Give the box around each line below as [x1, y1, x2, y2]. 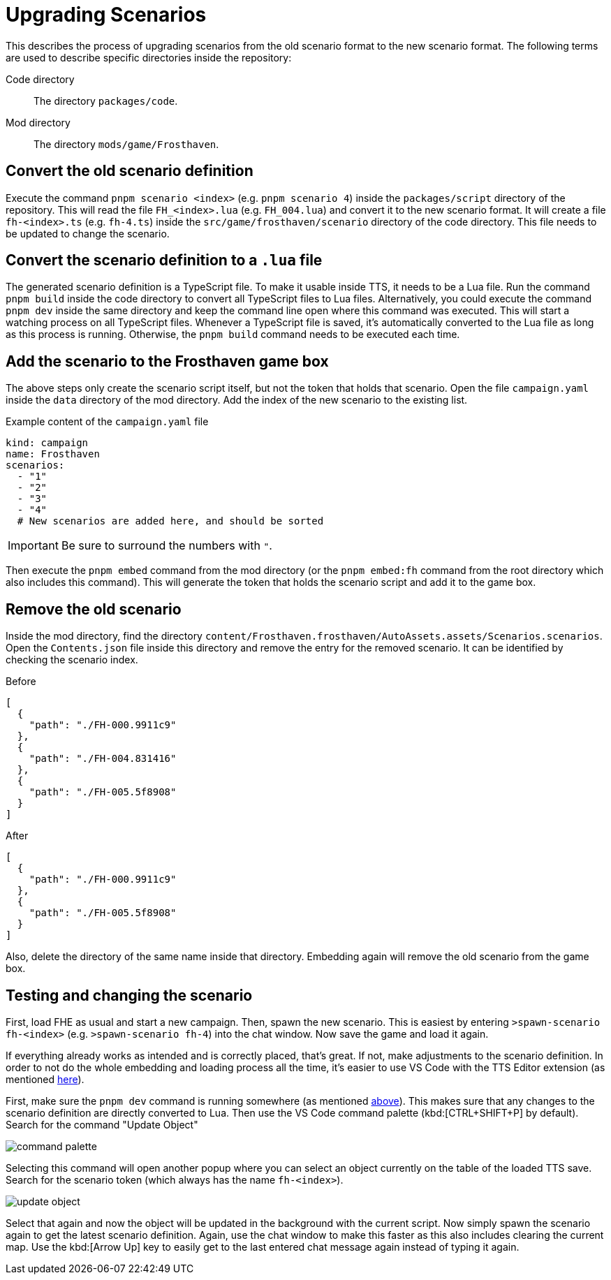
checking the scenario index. [6, 654, 138, 666]
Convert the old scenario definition [6, 162, 253, 180]
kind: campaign [6, 437, 89, 449]
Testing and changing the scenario [6, 986, 253, 1004]
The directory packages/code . [34, 94, 178, 107]
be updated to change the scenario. [6, 227, 170, 240]
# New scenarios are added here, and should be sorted [17, 515, 324, 527]
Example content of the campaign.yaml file [6, 415, 209, 428]
